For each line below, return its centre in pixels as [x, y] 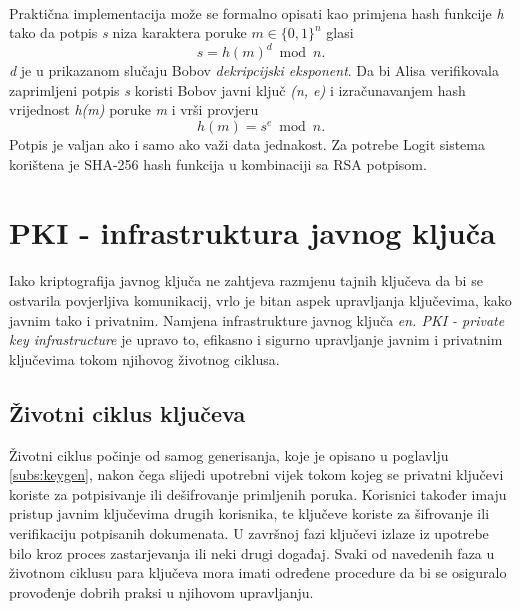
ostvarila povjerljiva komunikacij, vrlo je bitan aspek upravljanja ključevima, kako [260, 299]
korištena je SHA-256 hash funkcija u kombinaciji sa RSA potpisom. [218, 163]
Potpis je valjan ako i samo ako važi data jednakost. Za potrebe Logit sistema [247, 144]
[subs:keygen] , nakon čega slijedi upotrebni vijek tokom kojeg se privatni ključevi [256, 474]
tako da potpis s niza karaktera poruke [128, 32]
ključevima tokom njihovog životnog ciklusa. [144, 358]
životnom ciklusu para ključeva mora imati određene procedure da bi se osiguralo [258, 572]
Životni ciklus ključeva [127, 412]
